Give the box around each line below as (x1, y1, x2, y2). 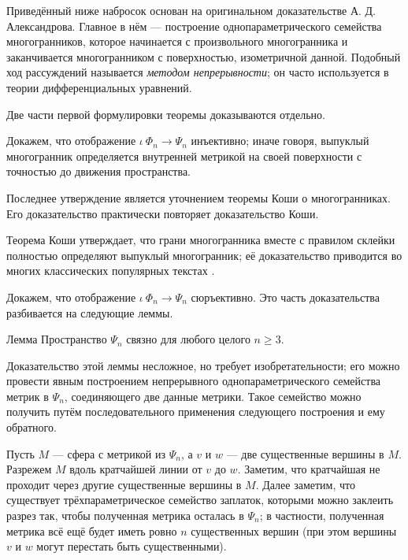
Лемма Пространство (6, 331, 107, 347)
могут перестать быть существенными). (36, 538, 227, 554)
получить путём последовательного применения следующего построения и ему (6, 403, 385, 420)
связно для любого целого (126, 331, 250, 347)
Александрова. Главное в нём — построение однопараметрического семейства (6, 17, 382, 34)
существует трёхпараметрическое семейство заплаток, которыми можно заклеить (6, 491, 394, 508)
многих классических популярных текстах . (6, 262, 215, 279)
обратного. (6, 419, 57, 436)
